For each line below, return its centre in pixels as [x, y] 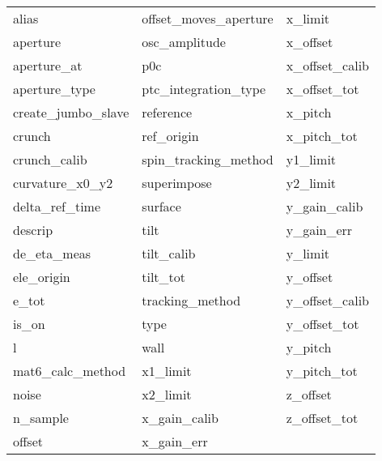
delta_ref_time [57, 206]
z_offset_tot [322, 418]
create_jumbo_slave [71, 112]
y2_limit [311, 183]
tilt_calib [169, 253]
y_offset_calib [328, 300]
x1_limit [167, 371]
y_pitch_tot [322, 371]
